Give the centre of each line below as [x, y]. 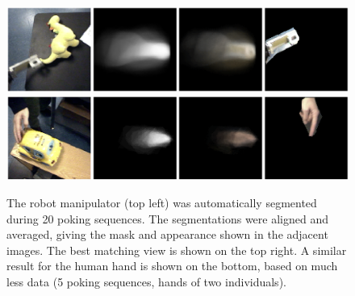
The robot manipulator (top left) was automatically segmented [162, 202]
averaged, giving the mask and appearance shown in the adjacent [167, 234]
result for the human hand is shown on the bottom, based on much [172, 266]
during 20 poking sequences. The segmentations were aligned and [167, 218]
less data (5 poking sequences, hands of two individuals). [146, 281]
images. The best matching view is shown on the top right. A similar [177, 250]
